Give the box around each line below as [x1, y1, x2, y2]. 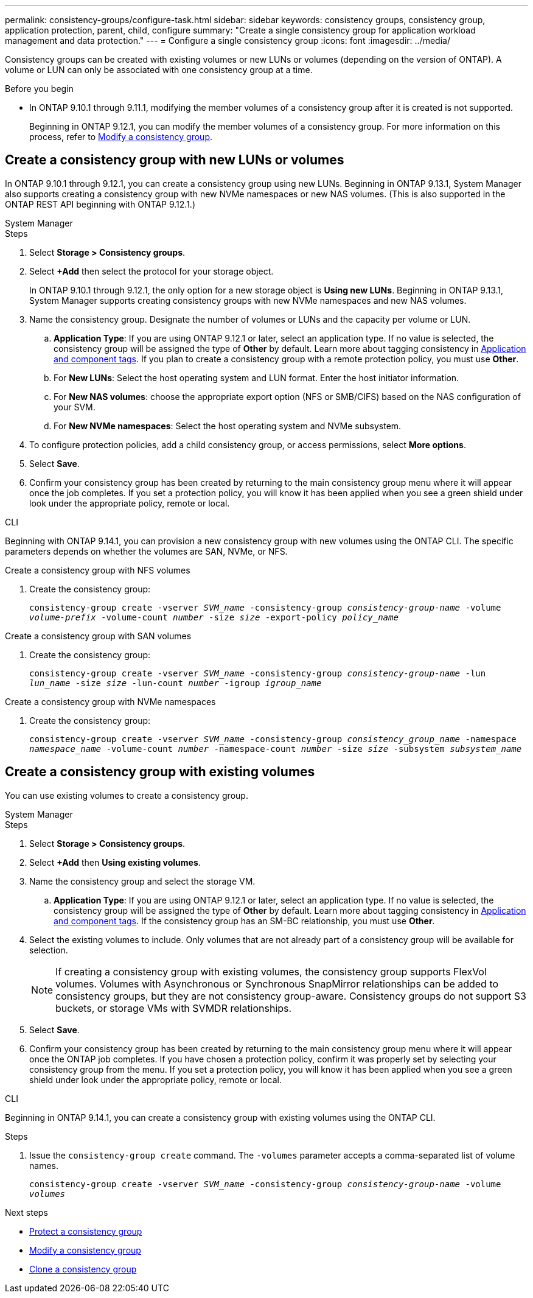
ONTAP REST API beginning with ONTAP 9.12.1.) [5, 198, 196, 209]
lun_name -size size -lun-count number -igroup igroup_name [29, 678, 322, 688]
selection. [29, 944, 68, 955]
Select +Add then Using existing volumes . [29, 857, 201, 868]
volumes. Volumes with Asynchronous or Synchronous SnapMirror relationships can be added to [55, 977, 499, 990]
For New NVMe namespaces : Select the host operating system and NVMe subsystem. [54, 420, 402, 431]
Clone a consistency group [29, 1263, 137, 1274]
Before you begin [5, 83, 74, 94]
